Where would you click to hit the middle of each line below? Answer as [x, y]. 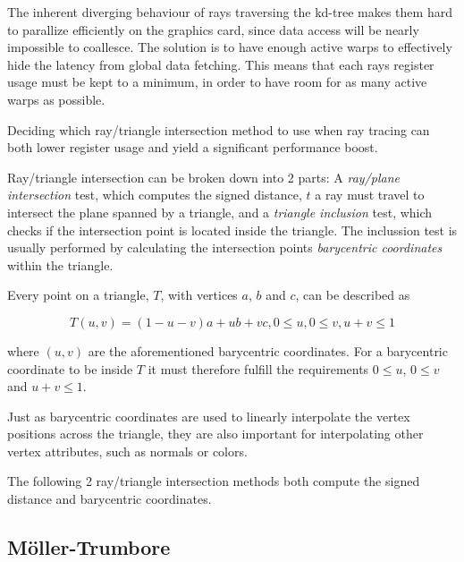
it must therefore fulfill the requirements [258, 368]
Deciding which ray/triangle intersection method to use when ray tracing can [219, 129]
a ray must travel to [370, 195]
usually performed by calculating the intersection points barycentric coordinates [225, 247]
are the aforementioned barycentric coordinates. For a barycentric [268, 350]
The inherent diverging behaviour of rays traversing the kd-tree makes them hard [230, 12]
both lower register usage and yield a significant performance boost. [193, 147]
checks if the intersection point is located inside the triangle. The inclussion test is [232, 230]
